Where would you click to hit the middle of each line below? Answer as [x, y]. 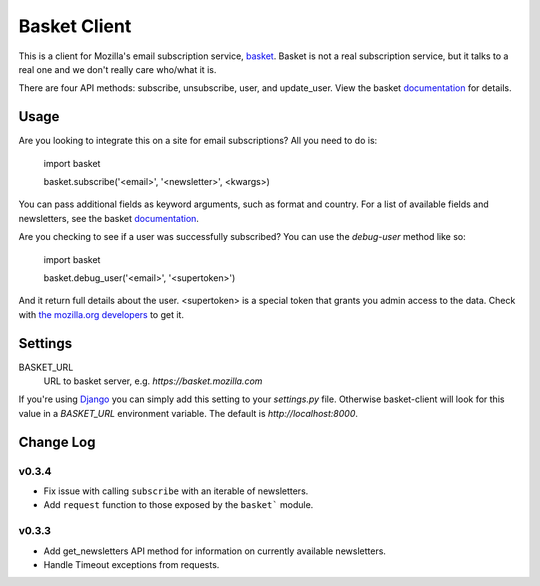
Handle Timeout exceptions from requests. [131, 564]
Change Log [57, 441]
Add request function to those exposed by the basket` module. [178, 505]
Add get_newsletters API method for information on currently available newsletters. [215, 551]
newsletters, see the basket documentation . [109, 218]
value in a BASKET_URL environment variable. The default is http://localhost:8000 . [188, 413]
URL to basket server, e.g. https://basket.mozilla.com [153, 381]
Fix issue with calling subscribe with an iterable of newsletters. [176, 491]
